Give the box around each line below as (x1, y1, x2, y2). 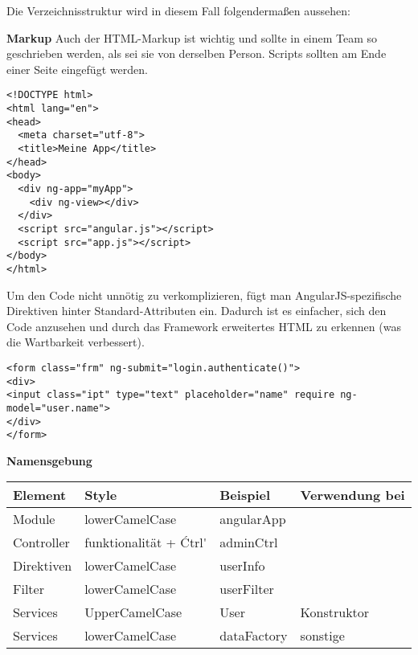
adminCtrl (219, 533, 278, 552)
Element (13, 485, 67, 505)
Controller (13, 533, 70, 552)
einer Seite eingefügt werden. (6, 60, 148, 77)
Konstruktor (300, 603, 370, 622)
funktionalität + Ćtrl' (84, 533, 207, 552)
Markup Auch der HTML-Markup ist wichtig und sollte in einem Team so (6, 29, 378, 46)
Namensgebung (6, 452, 92, 469)
